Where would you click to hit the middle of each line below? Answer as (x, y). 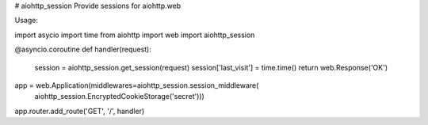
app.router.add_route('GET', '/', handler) (80, 111)
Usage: (27, 21)
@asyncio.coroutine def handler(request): (83, 49)
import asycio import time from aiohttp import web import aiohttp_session (135, 35)
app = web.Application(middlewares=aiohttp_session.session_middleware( (137, 85)
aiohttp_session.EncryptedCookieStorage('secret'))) (120, 97)
